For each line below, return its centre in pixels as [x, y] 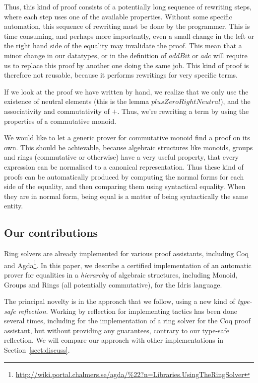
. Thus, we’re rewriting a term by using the [183, 111]
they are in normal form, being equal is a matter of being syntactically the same [126, 196]
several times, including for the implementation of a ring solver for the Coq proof [127, 321]
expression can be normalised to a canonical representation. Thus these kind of [124, 166]
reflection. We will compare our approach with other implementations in [114, 340]
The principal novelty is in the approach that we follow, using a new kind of [120, 301]
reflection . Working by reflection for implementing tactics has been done [128, 311]
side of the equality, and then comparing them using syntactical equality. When [125, 186]
